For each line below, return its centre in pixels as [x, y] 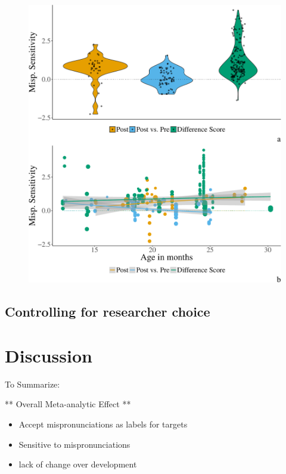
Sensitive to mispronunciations [74, 444]
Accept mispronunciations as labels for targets [103, 424]
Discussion [49, 355]
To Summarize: [32, 384]
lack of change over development [78, 464]
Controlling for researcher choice [108, 312]
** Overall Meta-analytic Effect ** [68, 404]
